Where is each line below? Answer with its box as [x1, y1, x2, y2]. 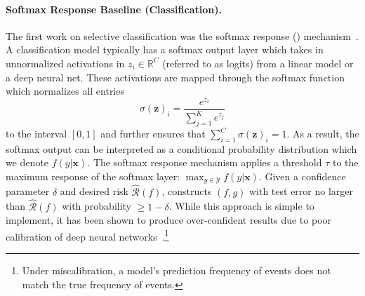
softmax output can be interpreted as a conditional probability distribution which [6, 141, 357, 156]
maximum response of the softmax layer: [6, 169, 180, 184]
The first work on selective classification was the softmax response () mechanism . [6, 28, 359, 43]
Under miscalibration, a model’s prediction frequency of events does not [22, 262, 331, 277]
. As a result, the [286, 126, 359, 141]
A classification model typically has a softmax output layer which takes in [6, 42, 324, 57]
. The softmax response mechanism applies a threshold [87, 155, 322, 170]
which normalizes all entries [6, 83, 124, 98]
